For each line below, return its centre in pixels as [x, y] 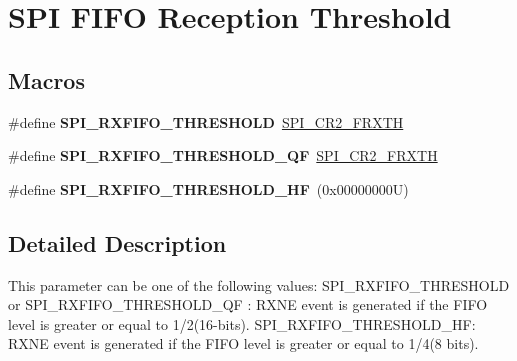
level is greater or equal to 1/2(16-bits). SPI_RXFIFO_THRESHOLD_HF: [242, 323]
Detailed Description [117, 242]
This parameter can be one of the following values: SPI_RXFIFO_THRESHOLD [259, 284]
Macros [46, 79]
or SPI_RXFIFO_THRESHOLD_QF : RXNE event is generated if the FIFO [248, 304]
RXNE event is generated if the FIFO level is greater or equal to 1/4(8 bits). [243, 343]
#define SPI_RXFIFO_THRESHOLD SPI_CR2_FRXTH [206, 121]
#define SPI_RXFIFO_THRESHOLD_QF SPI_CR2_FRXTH [223, 155]
